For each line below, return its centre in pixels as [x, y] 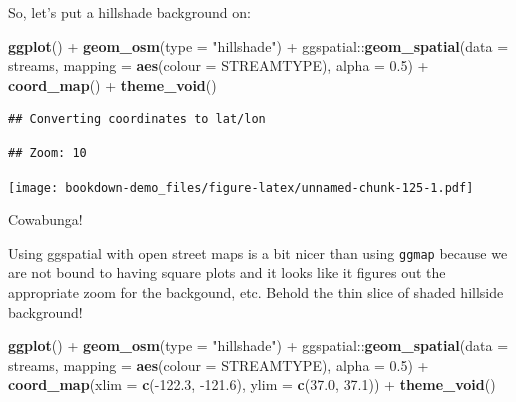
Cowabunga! [45, 219]
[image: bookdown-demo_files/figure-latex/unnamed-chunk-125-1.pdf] [241, 187]
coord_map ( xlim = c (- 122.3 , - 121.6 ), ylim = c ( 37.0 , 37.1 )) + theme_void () [252, 384]
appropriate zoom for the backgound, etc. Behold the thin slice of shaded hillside [256, 292]
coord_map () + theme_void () [112, 84]
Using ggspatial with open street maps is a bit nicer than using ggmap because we [258, 252]
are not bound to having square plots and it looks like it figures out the [227, 272]
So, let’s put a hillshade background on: [129, 12]
